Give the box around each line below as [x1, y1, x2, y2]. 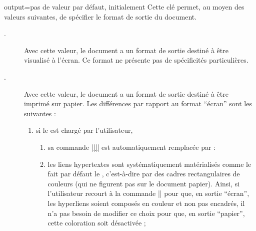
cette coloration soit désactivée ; [47, 217, 146, 228]
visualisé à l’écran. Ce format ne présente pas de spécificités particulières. [24, 55, 248, 65]
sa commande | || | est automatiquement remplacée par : [47, 141, 216, 152]
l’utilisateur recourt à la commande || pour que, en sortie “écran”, [47, 188, 249, 198]
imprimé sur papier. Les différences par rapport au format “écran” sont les [24, 98, 252, 109]
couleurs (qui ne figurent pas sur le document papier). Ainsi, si [47, 178, 240, 188]
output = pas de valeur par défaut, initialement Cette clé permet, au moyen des [4, 2, 244, 12]
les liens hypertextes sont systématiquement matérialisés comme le [47, 158, 251, 169]
